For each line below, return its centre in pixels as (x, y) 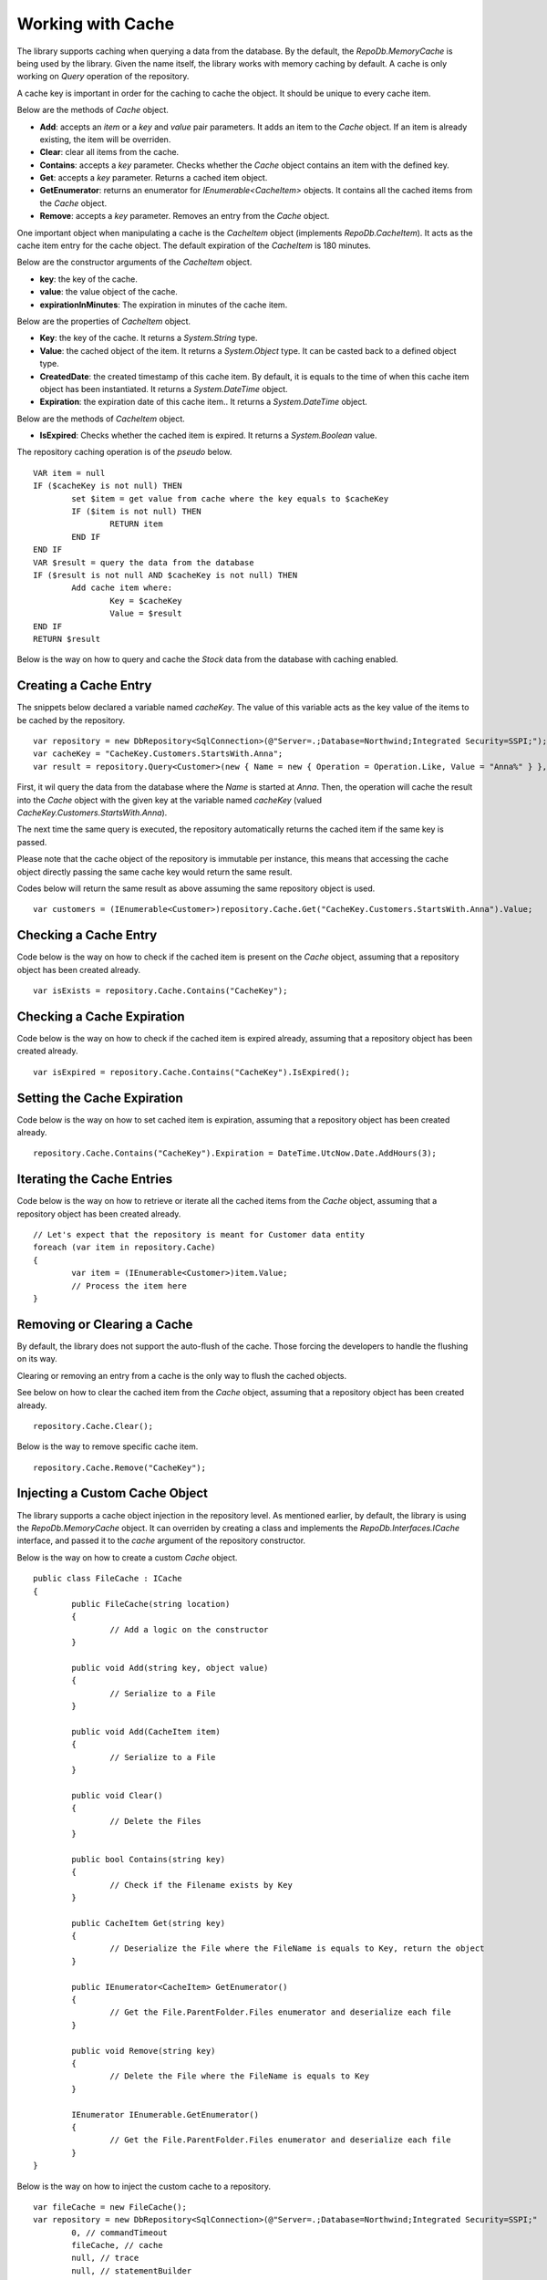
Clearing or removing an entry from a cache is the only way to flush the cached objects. (182, 1375)
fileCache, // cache (117, 2245)
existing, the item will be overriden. (105, 139)
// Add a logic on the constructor (189, 1629)
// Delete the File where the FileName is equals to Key (240, 2076)
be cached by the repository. (71, 720)
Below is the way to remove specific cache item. (108, 1446)
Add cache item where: (122, 588)
